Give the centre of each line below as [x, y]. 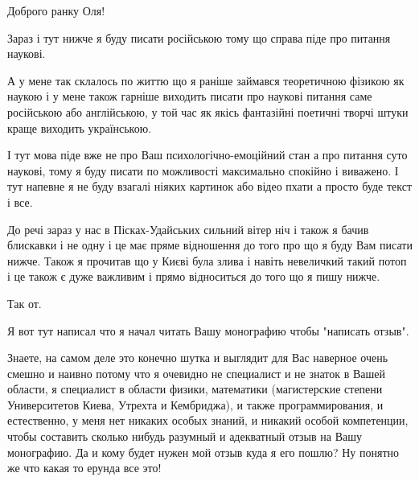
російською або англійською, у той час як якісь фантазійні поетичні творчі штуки [208, 111]
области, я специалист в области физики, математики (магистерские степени [195, 389]
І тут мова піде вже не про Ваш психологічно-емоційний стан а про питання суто [207, 155]
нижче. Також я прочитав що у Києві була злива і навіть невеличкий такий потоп [207, 260]
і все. [20, 201]
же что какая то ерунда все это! [84, 468]
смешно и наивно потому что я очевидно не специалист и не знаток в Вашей [197, 373]
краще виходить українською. [80, 127]
